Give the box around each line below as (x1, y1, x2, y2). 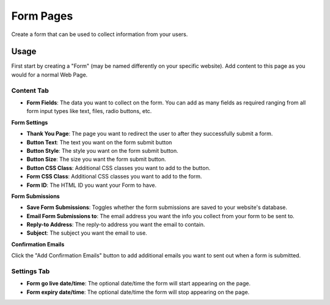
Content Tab (11, 86, 49, 95)
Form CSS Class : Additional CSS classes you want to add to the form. (26, 173, 202, 180)
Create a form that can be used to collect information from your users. (11, 31, 188, 38)
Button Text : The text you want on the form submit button (26, 138, 172, 146)
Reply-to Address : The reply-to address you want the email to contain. (26, 221, 205, 229)
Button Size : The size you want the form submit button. (26, 156, 166, 163)
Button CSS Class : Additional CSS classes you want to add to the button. (26, 164, 211, 171)
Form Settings (11, 119, 48, 126)
